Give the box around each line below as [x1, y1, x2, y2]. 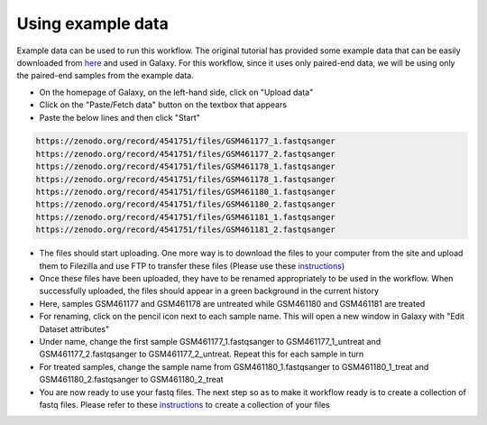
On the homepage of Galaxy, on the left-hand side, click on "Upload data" [39, 87, 314, 97]
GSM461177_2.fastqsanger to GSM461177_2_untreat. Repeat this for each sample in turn [39, 348, 364, 360]
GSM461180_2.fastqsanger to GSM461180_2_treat [39, 374, 225, 385]
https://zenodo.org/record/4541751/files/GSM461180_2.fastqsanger [35, 199, 335, 209]
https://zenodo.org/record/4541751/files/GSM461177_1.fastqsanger [35, 136, 335, 146]
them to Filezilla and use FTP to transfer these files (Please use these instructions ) [39, 260, 345, 271]
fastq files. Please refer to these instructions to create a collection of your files [39, 399, 331, 410]
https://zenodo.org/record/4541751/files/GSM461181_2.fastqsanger [35, 225, 335, 235]
